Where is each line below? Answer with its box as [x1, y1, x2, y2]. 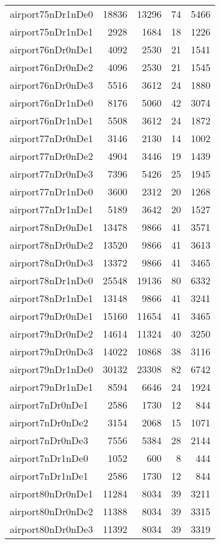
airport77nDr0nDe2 [10, 149, 94, 163]
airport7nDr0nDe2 [10, 415, 89, 429]
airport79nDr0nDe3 [10, 344, 94, 358]
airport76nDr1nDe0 [10, 96, 94, 110]
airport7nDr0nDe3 [10, 433, 89, 447]
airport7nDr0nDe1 [10, 398, 89, 412]
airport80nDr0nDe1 [10, 486, 94, 501]
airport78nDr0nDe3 [10, 255, 94, 270]
